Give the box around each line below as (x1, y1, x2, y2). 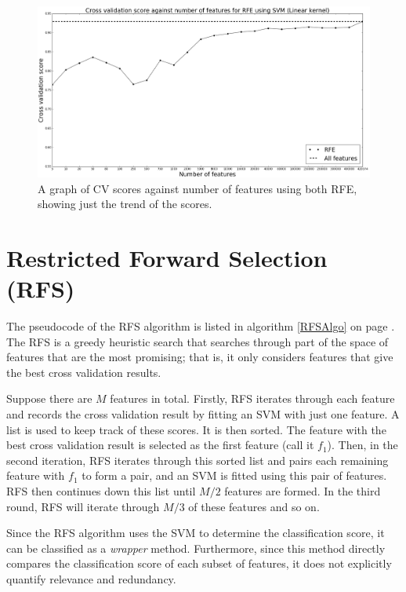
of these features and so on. (188, 498, 320, 514)
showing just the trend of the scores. (38, 196, 212, 212)
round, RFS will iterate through (6, 498, 160, 514)
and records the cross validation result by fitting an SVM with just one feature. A (6, 406, 400, 422)
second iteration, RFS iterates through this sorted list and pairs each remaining (6, 451, 389, 468)
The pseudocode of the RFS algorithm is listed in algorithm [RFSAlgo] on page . (6, 318, 395, 334)
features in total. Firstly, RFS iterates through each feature (110, 390, 395, 407)
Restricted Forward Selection (6, 241, 328, 273)
